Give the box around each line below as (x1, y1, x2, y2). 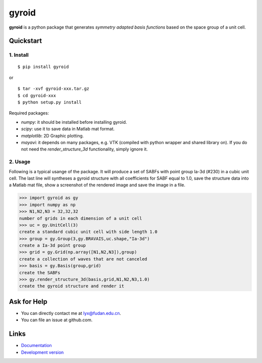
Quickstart (9, 37, 42, 45)
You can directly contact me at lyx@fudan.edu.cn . (21, 310, 121, 316)
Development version (21, 349, 64, 355)
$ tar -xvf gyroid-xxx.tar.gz (17, 86, 90, 92)
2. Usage (9, 158, 31, 165)
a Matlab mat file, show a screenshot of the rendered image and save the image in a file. (9, 182, 185, 188)
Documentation (21, 343, 52, 348)
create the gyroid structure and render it (19, 283, 125, 289)
